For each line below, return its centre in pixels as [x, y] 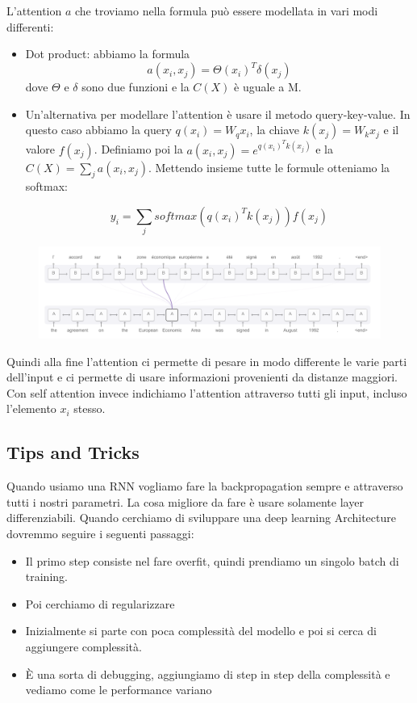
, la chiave [275, 130]
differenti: [30, 26]
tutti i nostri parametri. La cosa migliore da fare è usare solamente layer [185, 501]
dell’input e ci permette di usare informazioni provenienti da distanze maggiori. [202, 377]
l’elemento [31, 408]
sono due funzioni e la [136, 87]
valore [40, 149]
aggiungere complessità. [83, 647]
